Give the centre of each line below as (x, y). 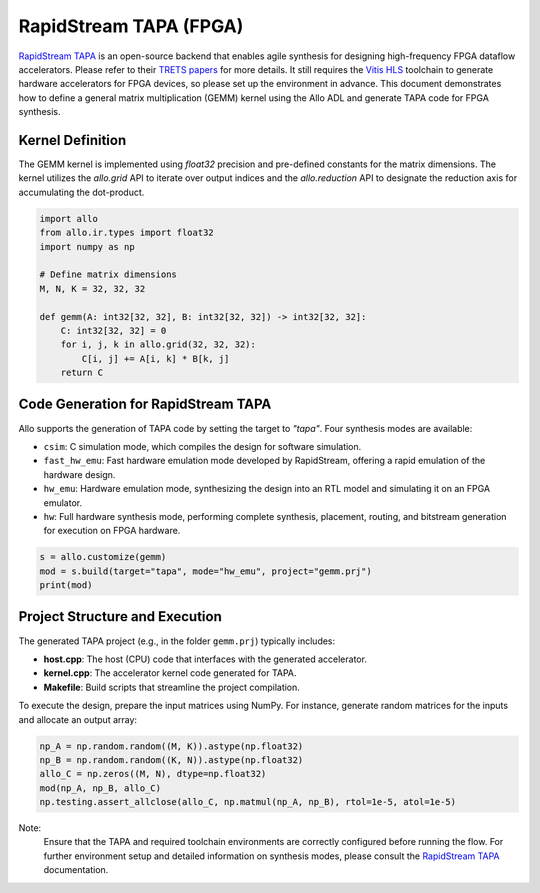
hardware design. (79, 474)
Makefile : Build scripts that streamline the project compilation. (171, 687)
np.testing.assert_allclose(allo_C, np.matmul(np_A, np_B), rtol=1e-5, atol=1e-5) (248, 802)
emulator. (63, 502)
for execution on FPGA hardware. (112, 531)
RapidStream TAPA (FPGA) (131, 26)
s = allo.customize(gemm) (103, 557)
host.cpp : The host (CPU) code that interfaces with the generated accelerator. (205, 659)
